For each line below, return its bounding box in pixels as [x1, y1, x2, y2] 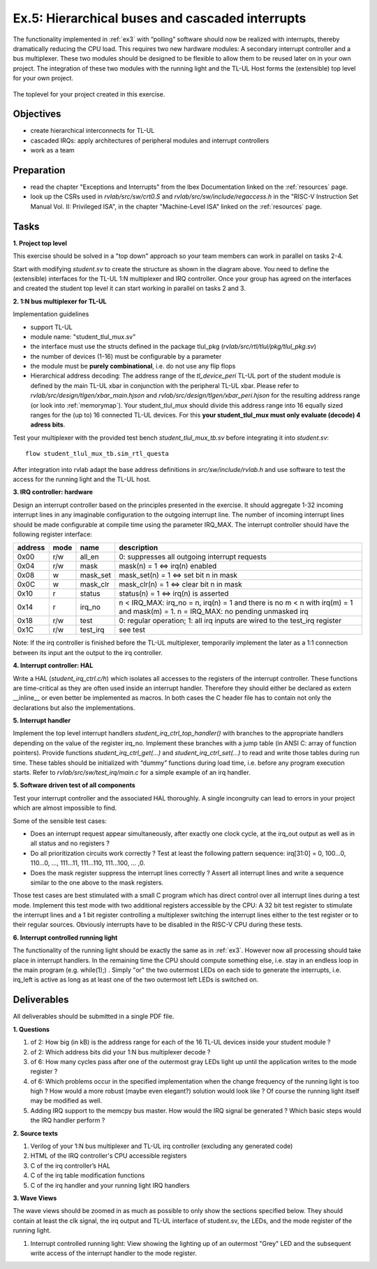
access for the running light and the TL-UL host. [13, 475, 151, 483]
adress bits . [30, 420, 66, 429]
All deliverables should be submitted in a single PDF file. [13, 1012, 175, 1021]
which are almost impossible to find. [13, 804, 117, 812]
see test [119, 625, 146, 635]
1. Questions [13, 1025, 50, 1033]
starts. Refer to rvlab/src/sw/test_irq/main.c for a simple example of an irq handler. [13, 768, 251, 777]
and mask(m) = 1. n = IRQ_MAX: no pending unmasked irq [119, 607, 309, 617]
